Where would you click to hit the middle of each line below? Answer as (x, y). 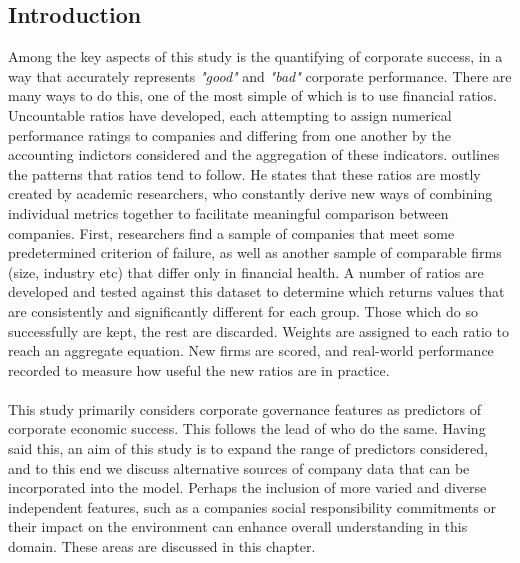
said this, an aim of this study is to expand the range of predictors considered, (248, 448)
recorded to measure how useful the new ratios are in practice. (199, 369)
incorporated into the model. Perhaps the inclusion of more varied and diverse (247, 487)
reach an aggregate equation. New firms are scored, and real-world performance (251, 350)
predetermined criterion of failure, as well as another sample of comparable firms (255, 252)
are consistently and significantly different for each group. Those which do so (243, 310)
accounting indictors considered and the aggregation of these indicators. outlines (254, 154)
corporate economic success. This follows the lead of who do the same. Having (247, 428)
